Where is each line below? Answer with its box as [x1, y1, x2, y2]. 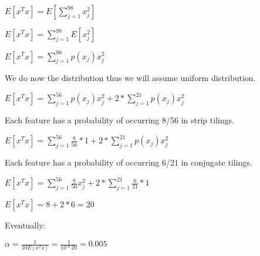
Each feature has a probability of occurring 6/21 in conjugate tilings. [5, 156, 252, 169]
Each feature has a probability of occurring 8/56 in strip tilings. [5, 114, 235, 126]
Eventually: [5, 218, 46, 231]
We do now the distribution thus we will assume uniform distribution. [5, 72, 256, 84]
